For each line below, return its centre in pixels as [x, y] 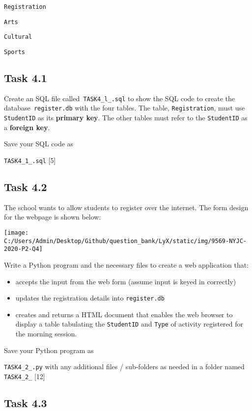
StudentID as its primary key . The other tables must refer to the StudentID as [126, 118]
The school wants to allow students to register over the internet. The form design [126, 207]
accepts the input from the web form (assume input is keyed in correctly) [126, 281]
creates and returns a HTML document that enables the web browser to [124, 314]
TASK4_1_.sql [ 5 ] [30, 160]
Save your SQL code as [39, 144]
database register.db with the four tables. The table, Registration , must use [125, 108]
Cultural [18, 37]
